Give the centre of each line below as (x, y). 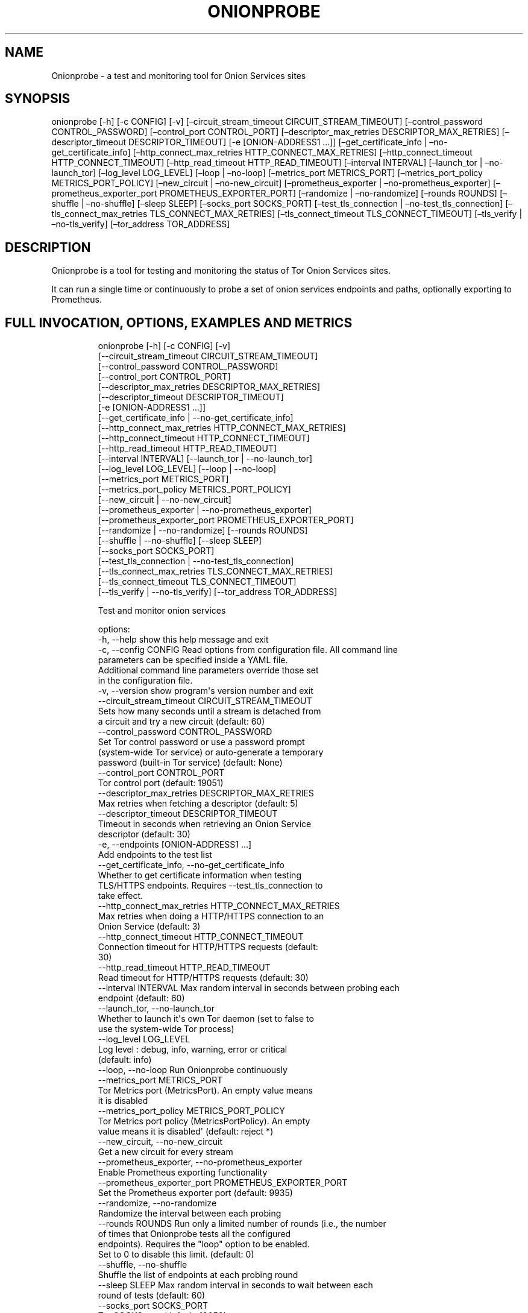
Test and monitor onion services (162, 611)
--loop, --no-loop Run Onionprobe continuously (193, 1070)
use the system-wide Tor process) (166, 1029)
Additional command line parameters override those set (208, 670)
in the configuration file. (145, 681)
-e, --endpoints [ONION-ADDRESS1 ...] (175, 845)
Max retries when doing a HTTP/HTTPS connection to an (211, 916)
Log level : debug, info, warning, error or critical (193, 1050)
